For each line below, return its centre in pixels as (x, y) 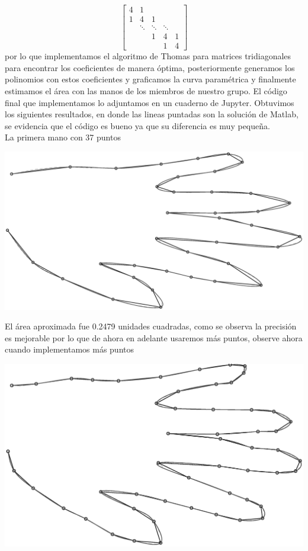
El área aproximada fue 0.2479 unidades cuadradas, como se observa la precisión (151, 326)
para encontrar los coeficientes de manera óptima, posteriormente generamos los (150, 67)
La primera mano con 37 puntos (63, 137)
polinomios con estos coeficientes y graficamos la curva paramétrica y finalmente (150, 79)
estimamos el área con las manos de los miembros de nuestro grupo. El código (146, 90)
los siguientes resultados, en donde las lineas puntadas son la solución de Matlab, (152, 114)
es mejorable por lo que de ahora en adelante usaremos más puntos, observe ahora (154, 337)
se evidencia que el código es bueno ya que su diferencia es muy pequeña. (137, 125)
